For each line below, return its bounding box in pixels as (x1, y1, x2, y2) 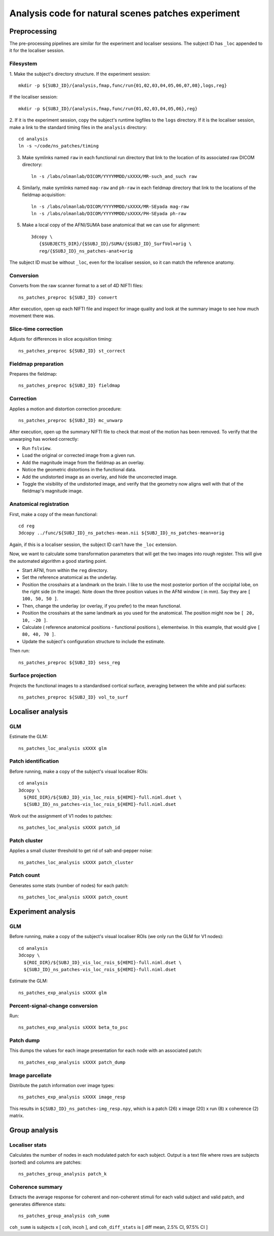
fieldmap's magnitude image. (22, 488, 83, 494)
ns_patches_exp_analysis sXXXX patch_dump (18, 1059, 126, 1065)
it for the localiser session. (9, 47, 64, 53)
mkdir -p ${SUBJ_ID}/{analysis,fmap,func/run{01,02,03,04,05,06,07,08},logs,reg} (18, 82, 227, 88)
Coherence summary (9, 1183, 63, 1190)
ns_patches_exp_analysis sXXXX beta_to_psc (18, 1024, 128, 1031)
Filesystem (9, 60, 38, 67)
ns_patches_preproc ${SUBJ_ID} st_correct (18, 348, 126, 353)
